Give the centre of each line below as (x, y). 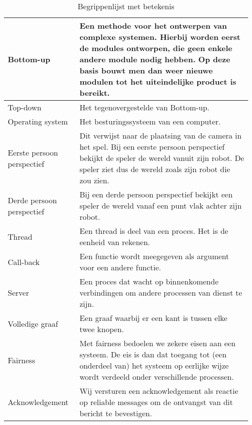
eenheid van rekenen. (115, 242)
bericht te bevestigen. (116, 413)
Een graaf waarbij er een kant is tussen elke (154, 318)
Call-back (24, 262)
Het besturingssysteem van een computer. (150, 121)
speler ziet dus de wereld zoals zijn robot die (155, 169)
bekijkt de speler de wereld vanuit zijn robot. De (162, 158)
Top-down (25, 107)
